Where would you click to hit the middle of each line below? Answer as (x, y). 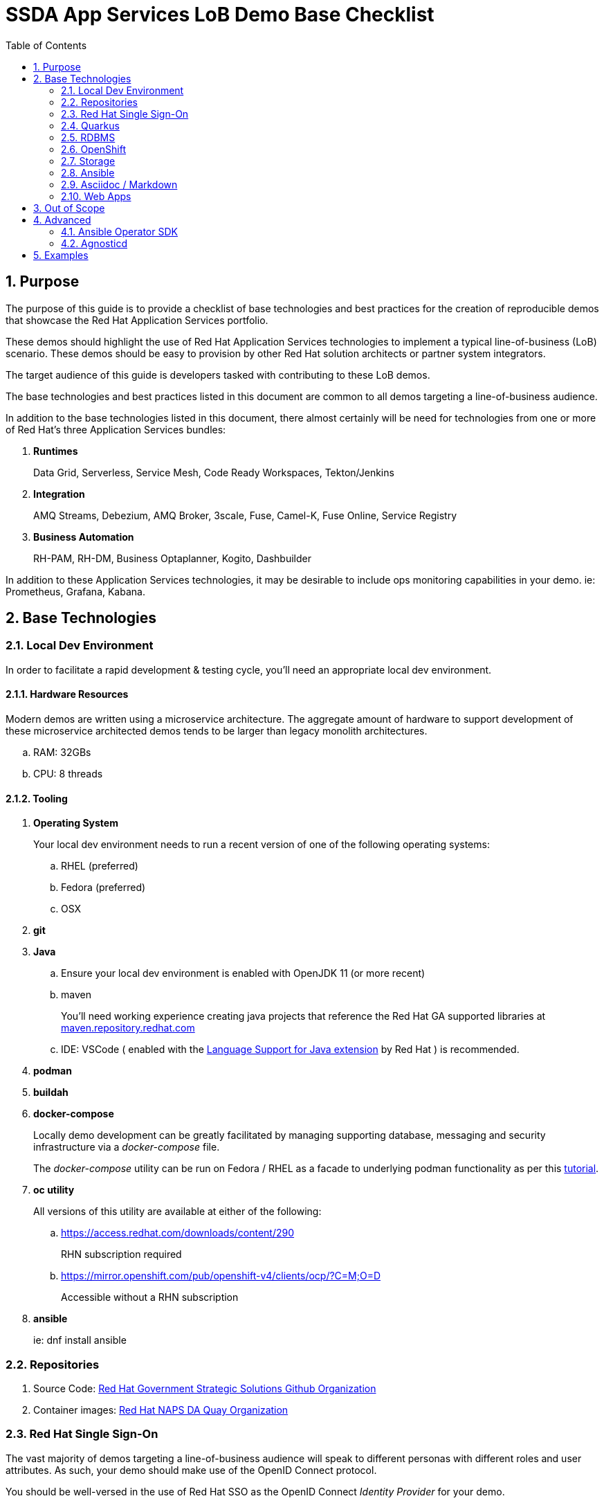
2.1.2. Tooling (37, 798)
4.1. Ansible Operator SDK (119, 231)
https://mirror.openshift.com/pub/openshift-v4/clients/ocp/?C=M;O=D (221, 1276)
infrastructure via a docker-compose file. (127, 1147)
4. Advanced (62, 219)
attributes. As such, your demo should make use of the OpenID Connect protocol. (191, 1470)
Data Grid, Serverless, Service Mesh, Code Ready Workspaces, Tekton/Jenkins (214, 472)
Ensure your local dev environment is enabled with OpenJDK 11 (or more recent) (243, 973)
